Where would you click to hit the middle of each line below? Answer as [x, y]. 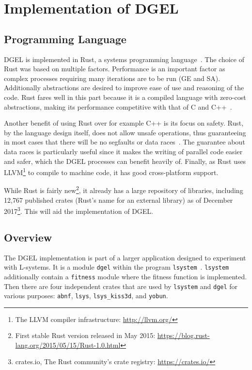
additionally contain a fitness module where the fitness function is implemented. [126, 276]
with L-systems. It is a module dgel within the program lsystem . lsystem [117, 267]
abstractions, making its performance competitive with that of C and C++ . [118, 106]
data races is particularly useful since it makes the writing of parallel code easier [123, 151]
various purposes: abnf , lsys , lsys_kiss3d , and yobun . [86, 296]
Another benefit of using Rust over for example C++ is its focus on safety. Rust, [124, 123]
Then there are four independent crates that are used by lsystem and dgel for [121, 286]
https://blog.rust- [183, 335]
